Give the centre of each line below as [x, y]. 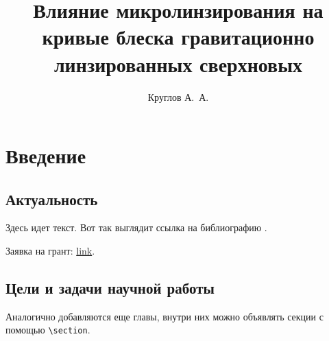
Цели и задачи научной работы [110, 288]
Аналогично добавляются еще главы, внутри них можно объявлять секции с [164, 316]
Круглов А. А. [178, 96]
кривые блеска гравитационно [178, 37]
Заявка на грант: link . [50, 251]
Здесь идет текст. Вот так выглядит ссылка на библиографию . [136, 227]
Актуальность [52, 199]
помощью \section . [48, 330]
